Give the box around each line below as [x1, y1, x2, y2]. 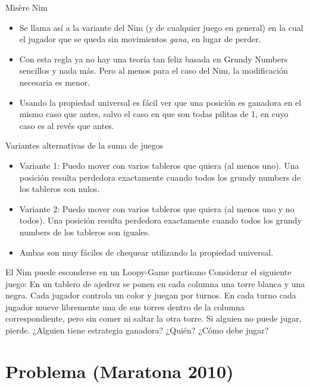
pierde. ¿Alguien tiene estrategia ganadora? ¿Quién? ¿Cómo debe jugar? [5, 324, 269, 336]
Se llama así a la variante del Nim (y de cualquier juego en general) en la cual [19, 21, 303, 33]
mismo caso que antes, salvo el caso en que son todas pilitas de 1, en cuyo [19, 108, 289, 120]
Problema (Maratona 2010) [5, 358, 234, 383]
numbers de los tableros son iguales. [19, 225, 151, 238]
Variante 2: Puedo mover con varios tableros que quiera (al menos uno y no [19, 202, 295, 215]
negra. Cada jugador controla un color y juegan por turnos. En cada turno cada [5, 289, 296, 301]
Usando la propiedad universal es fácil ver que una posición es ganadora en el [19, 96, 302, 108]
